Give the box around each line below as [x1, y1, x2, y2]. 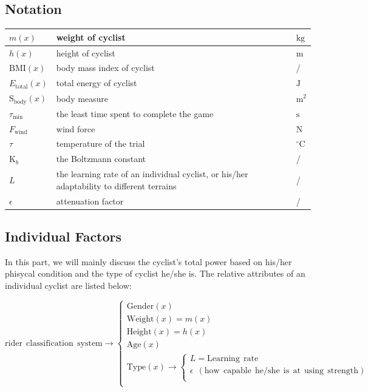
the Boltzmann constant [56, 152, 146, 165]
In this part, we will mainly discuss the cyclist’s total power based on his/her [5, 255, 292, 268]
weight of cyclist [56, 30, 126, 43]
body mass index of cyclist [56, 61, 155, 74]
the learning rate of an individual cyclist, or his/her [56, 167, 248, 180]
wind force [56, 122, 95, 135]
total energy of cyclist [56, 76, 137, 89]
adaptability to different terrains [56, 179, 177, 192]
